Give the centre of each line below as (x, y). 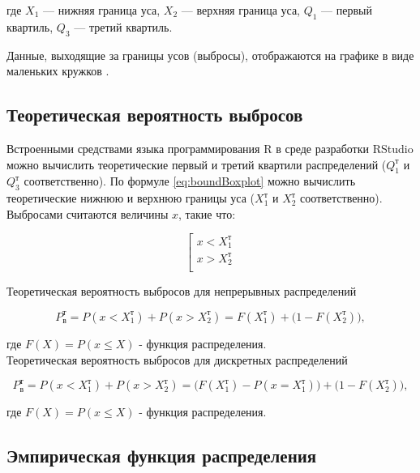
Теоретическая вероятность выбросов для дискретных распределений (177, 359)
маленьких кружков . (58, 71)
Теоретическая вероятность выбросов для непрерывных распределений (182, 291)
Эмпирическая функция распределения (162, 456)
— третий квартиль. (123, 26)
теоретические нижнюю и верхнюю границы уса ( (131, 198)
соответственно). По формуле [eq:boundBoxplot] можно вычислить (190, 181)
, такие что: (207, 213)
